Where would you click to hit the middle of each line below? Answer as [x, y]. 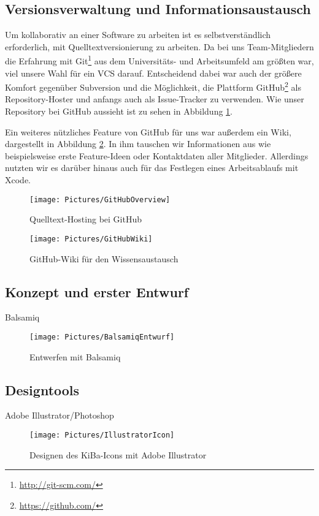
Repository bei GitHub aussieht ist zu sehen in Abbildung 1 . [119, 111]
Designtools [42, 389]
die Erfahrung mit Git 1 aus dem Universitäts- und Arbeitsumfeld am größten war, [159, 60]
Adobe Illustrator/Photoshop [60, 415]
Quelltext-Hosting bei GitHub [86, 219]
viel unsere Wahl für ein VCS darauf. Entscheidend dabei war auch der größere [153, 73]
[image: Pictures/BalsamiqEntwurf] [102, 337]
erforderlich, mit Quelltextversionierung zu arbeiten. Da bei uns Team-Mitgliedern [159, 46]
